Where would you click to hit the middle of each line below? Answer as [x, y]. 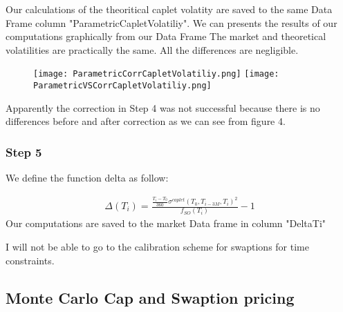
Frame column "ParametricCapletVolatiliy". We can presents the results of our [171, 22]
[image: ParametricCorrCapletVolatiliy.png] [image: [156, 74]
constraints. [30, 260]
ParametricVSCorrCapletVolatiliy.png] [122, 86]
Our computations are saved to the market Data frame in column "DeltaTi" [166, 223]
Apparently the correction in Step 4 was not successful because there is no [163, 107]
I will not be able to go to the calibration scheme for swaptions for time [157, 246]
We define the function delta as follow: [87, 178]
